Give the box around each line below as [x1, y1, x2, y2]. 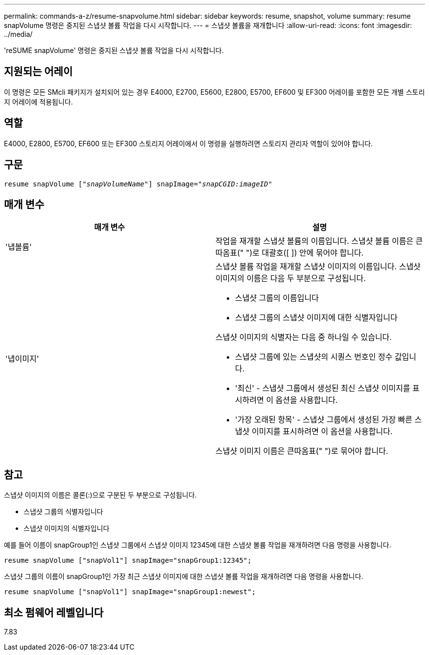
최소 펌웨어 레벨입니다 [4, 606, 104, 619]
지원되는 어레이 [4, 65, 73, 78]
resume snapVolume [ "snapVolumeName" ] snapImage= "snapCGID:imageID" [4, 180, 272, 188]
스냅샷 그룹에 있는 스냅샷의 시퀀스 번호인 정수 [235, 352, 393, 362]
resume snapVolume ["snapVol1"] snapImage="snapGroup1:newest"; [4, 588, 256, 596]
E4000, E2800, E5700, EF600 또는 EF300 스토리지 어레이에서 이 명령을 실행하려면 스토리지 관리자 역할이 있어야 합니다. [4, 139, 373, 148]
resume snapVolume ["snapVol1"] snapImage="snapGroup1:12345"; [4, 556, 252, 565]
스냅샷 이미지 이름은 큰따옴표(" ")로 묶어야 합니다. [215, 446, 388, 456]
